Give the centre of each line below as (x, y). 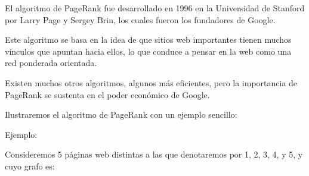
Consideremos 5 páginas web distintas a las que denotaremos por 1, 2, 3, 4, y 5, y (154, 154)
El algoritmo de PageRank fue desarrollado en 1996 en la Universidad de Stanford (155, 8)
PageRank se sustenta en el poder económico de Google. (107, 94)
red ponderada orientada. (51, 63)
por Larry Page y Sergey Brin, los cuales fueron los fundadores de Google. (140, 19)
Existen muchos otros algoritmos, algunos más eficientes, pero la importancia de (151, 82)
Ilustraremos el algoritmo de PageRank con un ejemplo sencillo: (121, 114)
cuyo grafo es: (30, 166)
